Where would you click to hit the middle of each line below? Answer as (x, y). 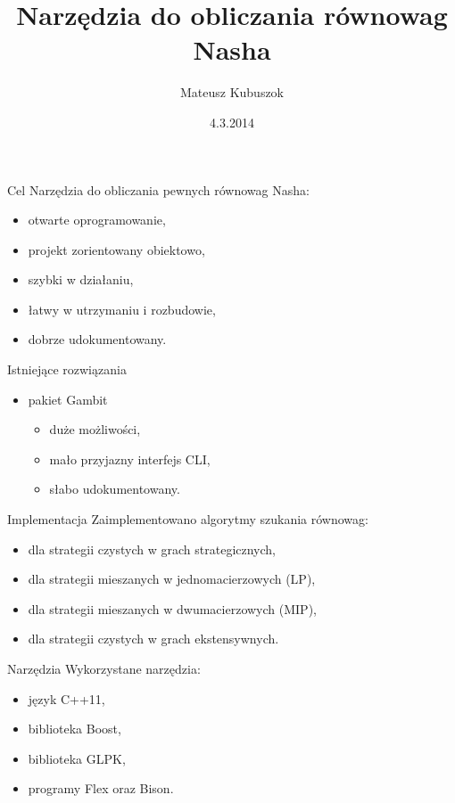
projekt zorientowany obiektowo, (116, 249)
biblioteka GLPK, (77, 758)
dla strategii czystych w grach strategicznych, (152, 549)
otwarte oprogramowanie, (97, 220)
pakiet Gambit (68, 399)
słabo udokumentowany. (115, 489)
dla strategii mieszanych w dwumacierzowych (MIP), (172, 608)
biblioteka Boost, (74, 729)
